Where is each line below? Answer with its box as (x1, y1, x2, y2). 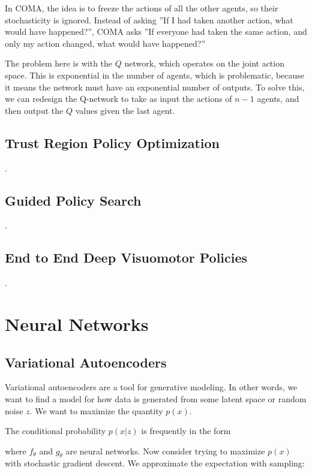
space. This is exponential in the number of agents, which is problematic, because (5, 68, 305, 81)
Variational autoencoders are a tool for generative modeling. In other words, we (5, 381, 298, 393)
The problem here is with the (5, 57, 113, 70)
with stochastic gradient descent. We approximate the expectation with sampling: (5, 457, 305, 469)
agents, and (257, 92, 299, 105)
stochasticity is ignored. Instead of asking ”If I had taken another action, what (5, 13, 293, 26)
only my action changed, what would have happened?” (5, 37, 206, 49)
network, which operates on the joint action (124, 57, 284, 70)
